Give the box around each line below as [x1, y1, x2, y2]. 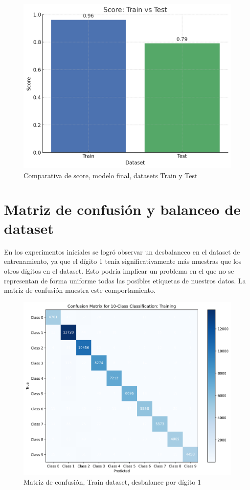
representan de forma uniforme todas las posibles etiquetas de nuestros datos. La [4, 275, 246, 285]
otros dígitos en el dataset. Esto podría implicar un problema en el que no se [4, 265, 234, 276]
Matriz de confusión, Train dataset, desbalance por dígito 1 [23, 477, 201, 487]
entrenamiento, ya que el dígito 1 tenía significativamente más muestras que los [4, 256, 242, 266]
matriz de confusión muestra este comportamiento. [4, 285, 156, 295]
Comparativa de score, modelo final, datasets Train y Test [23, 170, 198, 180]
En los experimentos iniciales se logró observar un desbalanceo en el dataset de [4, 246, 240, 257]
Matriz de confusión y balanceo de [4, 199, 241, 219]
